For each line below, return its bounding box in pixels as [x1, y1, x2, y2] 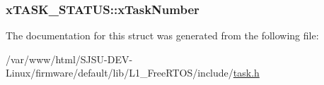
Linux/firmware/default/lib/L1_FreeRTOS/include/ [6, 65, 233, 80]
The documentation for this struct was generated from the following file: [6, 28, 319, 43]
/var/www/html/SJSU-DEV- [6, 51, 133, 66]
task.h [233, 65, 260, 80]
